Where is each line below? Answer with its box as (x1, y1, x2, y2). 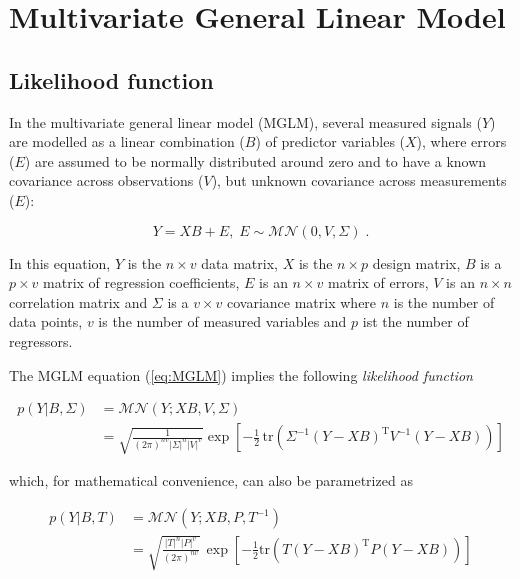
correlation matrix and (9, 291, 148, 312)
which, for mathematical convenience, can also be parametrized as (9, 470, 413, 491)
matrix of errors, (328, 272, 429, 293)
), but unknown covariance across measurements (211, 170, 507, 191)
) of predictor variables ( (255, 131, 406, 152)
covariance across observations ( (9, 170, 204, 191)
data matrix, (201, 252, 278, 273)
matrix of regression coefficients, (43, 272, 240, 293)
